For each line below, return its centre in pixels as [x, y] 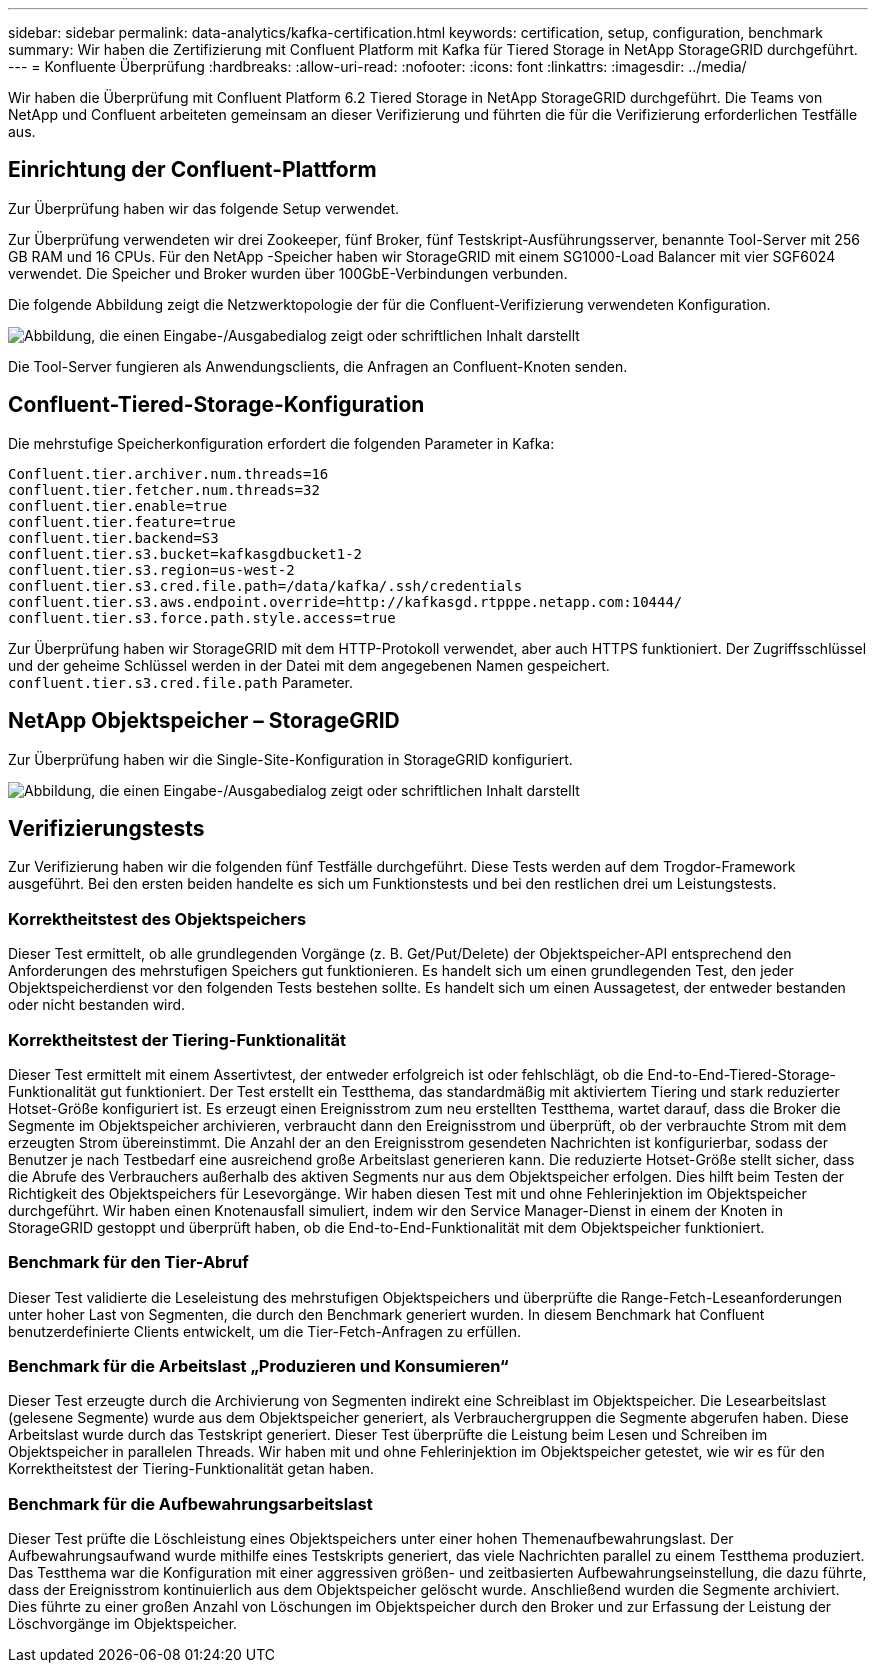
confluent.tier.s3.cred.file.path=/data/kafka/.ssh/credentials [265, 585]
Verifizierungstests [106, 828]
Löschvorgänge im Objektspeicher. [123, 1624]
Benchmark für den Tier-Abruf [128, 1262]
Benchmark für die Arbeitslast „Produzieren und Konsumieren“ [258, 1366]
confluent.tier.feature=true [122, 521]
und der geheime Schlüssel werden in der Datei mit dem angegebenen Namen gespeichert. [309, 665]
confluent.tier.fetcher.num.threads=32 [164, 489]
